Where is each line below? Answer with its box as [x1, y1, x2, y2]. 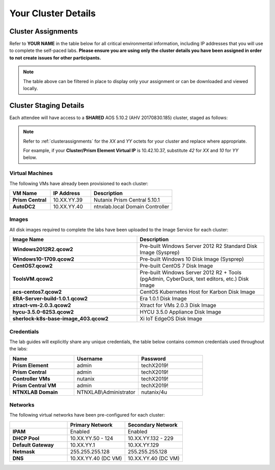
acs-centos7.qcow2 [12, 288, 62, 295]
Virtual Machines [9, 170, 53, 177]
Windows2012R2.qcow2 [12, 246, 73, 253]
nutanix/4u [141, 389, 168, 396]
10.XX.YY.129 [127, 441, 159, 448]
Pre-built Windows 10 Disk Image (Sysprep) [140, 256, 244, 263]
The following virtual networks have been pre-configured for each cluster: [9, 412, 165, 418]
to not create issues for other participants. [9, 54, 101, 61]
